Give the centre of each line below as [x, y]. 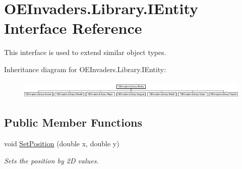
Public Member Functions [73, 122]
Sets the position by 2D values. [51, 160]
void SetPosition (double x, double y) [62, 144]
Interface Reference [73, 28]
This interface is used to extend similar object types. [85, 52]
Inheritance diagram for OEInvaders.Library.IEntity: [85, 69]
